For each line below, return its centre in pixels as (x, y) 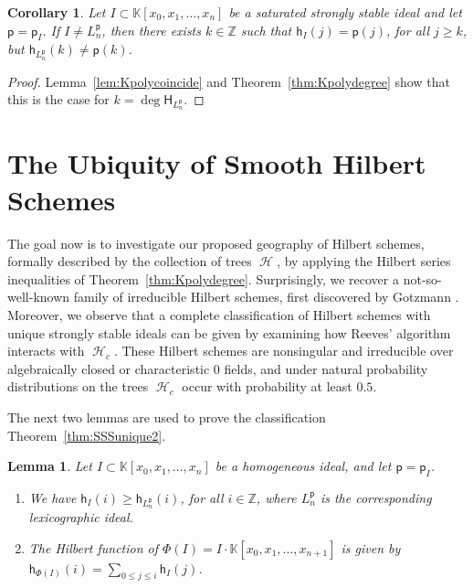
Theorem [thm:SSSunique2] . (87, 435)
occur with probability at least (267, 386)
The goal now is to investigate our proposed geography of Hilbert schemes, (216, 243)
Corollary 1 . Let (57, 12)
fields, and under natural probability (326, 368)
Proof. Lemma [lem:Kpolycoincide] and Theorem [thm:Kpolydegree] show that (229, 81)
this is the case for (58, 99)
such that (266, 30)
